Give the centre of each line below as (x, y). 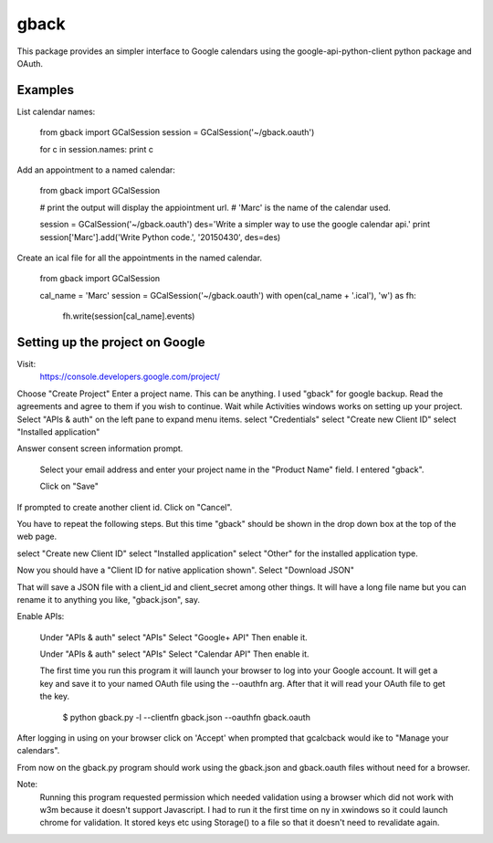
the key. (55, 696)
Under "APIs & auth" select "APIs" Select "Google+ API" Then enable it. (173, 637)
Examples (46, 90)
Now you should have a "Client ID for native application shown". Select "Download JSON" (186, 570)
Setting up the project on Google (111, 342)
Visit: (26, 364)
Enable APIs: (41, 616)
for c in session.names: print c (97, 149)
